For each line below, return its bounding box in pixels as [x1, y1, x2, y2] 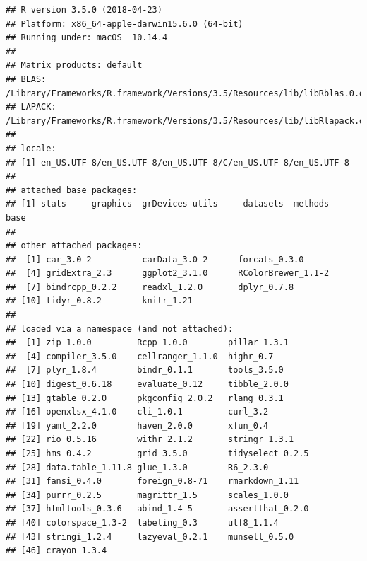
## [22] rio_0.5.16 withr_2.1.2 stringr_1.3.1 [6, 434, 294, 445]
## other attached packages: [6, 241, 143, 251]
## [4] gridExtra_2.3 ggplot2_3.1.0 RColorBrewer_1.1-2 [6, 268, 330, 279]
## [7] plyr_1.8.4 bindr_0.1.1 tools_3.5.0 [6, 365, 284, 376]
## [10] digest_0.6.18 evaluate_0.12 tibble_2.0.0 [6, 379, 289, 390]
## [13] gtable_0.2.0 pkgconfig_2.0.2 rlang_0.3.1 [6, 393, 284, 403]
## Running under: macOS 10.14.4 [6, 33, 168, 43]
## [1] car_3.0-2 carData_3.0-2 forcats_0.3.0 [6, 254, 304, 265]
